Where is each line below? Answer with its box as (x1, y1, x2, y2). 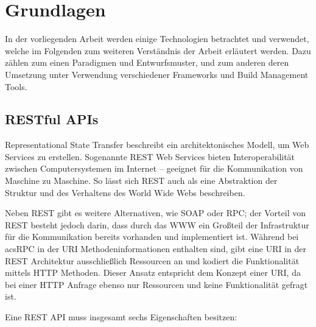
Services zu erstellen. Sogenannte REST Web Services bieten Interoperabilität (5, 150, 295, 163)
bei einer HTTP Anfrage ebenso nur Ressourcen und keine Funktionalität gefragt (5, 278, 308, 290)
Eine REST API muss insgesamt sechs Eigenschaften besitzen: (5, 311, 237, 323)
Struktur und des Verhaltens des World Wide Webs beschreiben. (5, 186, 245, 199)
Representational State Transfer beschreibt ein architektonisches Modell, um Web (5, 138, 309, 151)
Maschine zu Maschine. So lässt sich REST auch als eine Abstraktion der (5, 174, 278, 187)
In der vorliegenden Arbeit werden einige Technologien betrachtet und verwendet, (5, 32, 309, 45)
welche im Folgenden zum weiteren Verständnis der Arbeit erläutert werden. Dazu (5, 44, 311, 57)
